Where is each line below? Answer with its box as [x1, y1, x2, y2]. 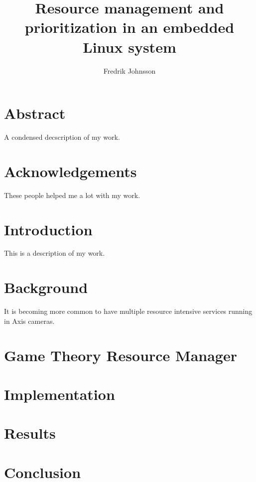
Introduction [4, 219, 93, 239]
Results [4, 423, 56, 443]
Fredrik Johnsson [103, 65, 156, 76]
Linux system [83, 36, 176, 57]
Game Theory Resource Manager [4, 345, 237, 365]
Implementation [4, 384, 115, 404]
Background [4, 277, 88, 297]
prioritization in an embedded [24, 17, 235, 37]
